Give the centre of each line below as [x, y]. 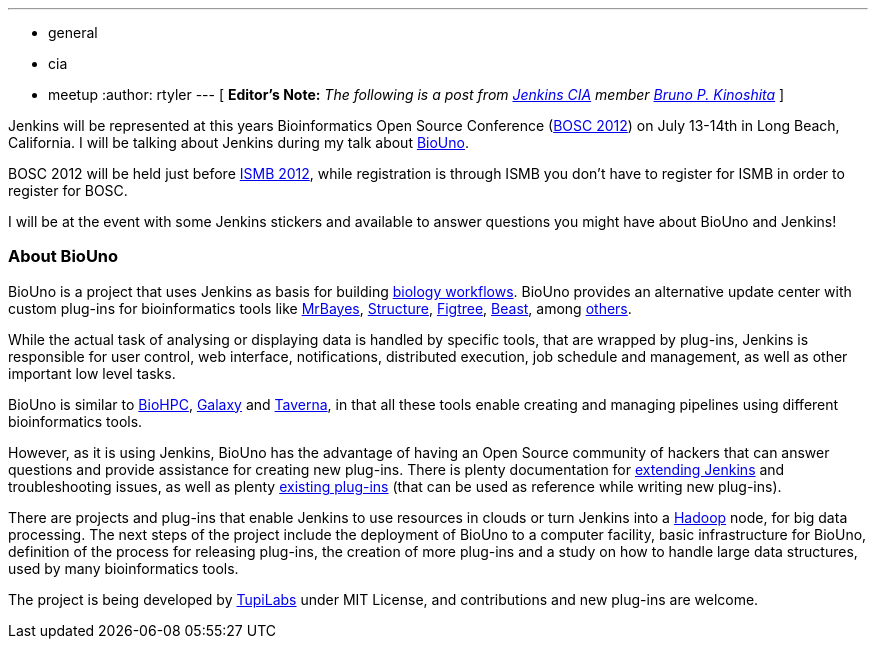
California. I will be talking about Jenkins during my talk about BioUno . [238, 142]
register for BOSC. [68, 190]
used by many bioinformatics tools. [123, 568]
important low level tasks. [92, 373]
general [73, 32]
